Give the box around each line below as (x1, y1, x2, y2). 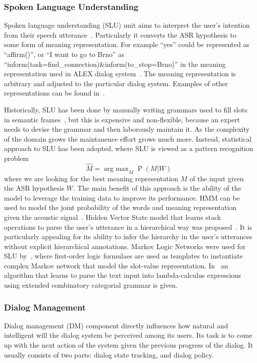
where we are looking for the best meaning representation (4, 173, 178, 183)
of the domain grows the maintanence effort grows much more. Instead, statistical (4, 133, 252, 144)
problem (4, 153, 29, 163)
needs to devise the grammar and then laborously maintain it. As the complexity (4, 124, 250, 134)
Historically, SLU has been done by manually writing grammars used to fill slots (4, 104, 248, 114)
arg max (103, 165, 129, 172)
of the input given (189, 173, 244, 183)
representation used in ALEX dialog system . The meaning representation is (4, 68, 236, 79)
